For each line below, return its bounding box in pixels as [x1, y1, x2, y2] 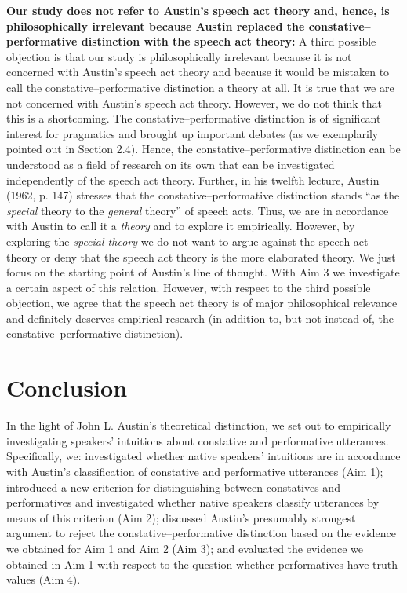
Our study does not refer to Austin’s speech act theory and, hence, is [6, 2, 390, 18]
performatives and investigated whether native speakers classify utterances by [6, 494, 380, 511]
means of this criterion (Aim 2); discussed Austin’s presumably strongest [6, 509, 356, 525]
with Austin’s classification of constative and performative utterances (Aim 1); [6, 463, 383, 479]
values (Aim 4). [6, 571, 81, 588]
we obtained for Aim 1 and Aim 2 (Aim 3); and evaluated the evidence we [6, 540, 363, 556]
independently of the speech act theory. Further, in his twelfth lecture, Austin [6, 171, 380, 188]
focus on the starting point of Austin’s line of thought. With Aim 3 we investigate [6, 264, 400, 280]
